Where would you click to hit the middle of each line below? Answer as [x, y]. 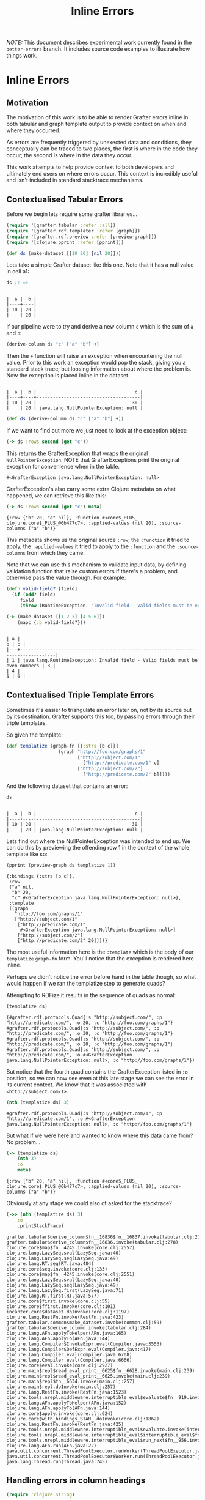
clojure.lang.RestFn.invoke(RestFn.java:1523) [67, 1392]
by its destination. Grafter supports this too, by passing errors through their [101, 716]
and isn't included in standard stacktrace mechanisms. [75, 180]
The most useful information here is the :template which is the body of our [100, 952]
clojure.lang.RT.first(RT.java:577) [53, 1296]
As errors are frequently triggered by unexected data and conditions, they [99, 143]
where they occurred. [34, 130]
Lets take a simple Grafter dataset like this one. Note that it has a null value [100, 265]
